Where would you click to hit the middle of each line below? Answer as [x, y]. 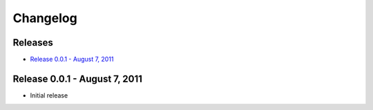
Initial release [49, 95]
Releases [33, 43]
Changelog [45, 18]
